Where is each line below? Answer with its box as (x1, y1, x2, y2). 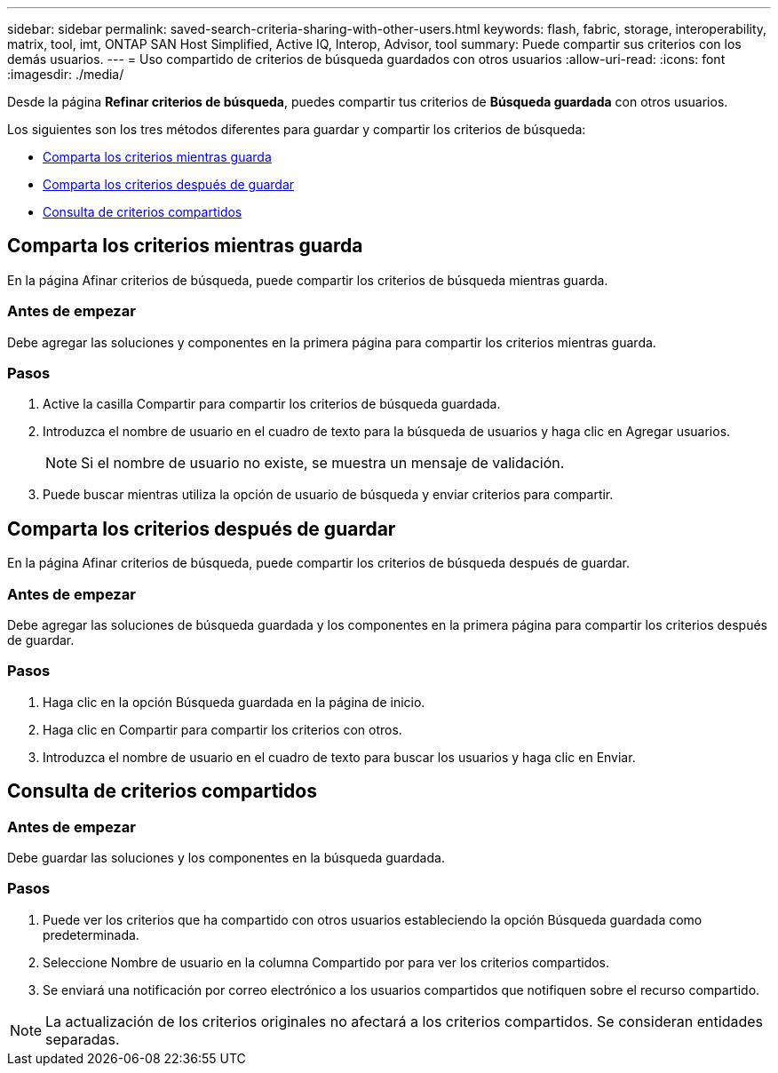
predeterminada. (43, 926, 139, 942)
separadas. (45, 1029, 120, 1048)
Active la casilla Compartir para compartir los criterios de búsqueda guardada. (43, 396, 501, 412)
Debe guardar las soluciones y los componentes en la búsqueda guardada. (7, 849, 445, 865)
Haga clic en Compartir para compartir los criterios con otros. (43, 721, 402, 737)
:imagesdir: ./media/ (7, 67, 124, 82)
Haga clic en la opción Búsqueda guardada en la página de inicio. (43, 694, 425, 710)
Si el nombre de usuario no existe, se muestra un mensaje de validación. (81, 454, 565, 473)
